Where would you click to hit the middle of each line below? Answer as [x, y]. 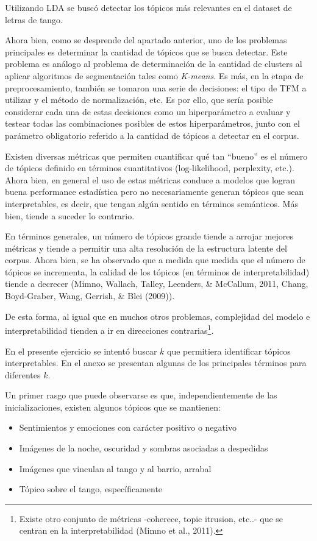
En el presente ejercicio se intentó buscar [81, 351]
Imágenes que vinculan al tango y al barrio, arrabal [115, 468]
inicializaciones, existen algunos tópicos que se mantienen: [113, 407]
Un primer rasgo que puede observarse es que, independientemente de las [141, 395]
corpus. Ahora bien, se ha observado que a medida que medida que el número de [155, 260]
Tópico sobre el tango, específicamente [91, 489]
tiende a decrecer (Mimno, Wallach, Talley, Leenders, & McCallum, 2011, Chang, [157, 284]
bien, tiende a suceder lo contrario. [70, 215]
